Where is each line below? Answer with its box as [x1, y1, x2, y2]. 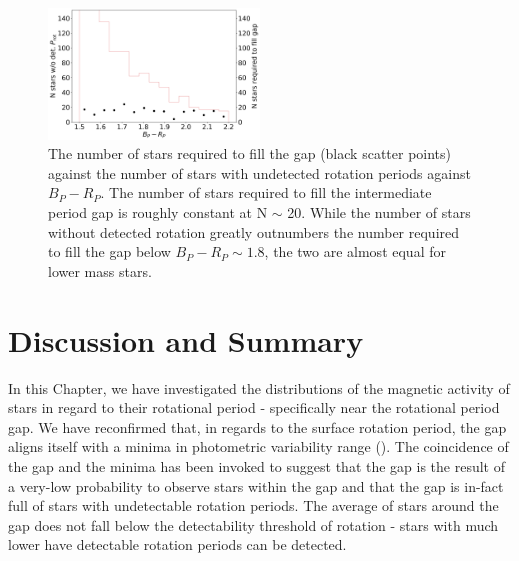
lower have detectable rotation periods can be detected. [8, 534, 347, 555]
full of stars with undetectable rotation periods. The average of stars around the [8, 495, 499, 516]
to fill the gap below [48, 241, 171, 262]
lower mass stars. [48, 260, 152, 281]
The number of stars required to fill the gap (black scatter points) [48, 143, 452, 164]
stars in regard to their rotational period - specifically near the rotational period [8, 397, 500, 418]
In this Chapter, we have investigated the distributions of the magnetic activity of [8, 377, 510, 398]
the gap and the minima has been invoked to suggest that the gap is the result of [8, 455, 506, 476]
